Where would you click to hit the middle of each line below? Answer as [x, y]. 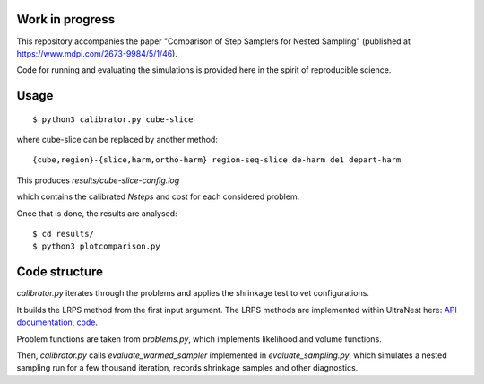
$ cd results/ [63, 234]
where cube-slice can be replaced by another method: [117, 140]
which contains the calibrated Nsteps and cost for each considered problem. [158, 196]
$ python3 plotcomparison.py [96, 246]
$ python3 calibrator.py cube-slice [113, 119]
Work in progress [66, 19]
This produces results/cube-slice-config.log [98, 180]
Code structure [60, 272]
